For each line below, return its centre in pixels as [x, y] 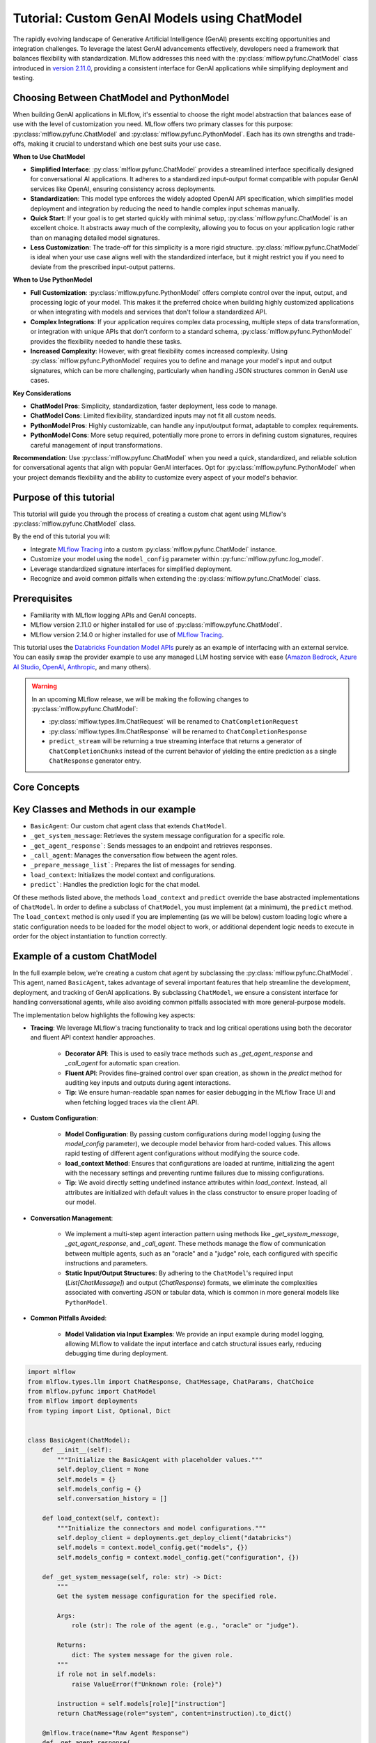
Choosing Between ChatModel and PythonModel [121, 98]
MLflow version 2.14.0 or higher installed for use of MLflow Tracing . [127, 634]
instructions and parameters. [107, 1263]
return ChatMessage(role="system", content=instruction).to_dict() [174, 1713]
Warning [44, 686]
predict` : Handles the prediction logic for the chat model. [115, 885]
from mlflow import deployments [83, 1401]
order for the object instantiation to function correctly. [90, 936]
